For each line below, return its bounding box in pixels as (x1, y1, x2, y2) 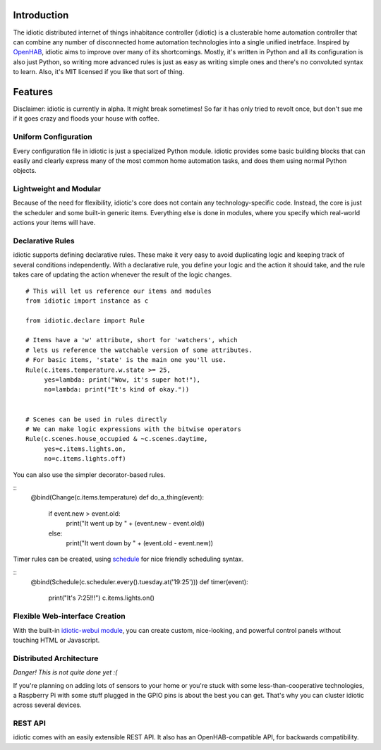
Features (13, 85, 53, 98)
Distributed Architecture (13, 653, 99, 663)
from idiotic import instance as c (25, 296, 149, 305)
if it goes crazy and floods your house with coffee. (13, 114, 160, 123)
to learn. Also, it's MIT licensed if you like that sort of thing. (13, 68, 185, 76)
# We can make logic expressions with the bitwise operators (25, 425, 241, 433)
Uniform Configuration (13, 132, 92, 142)
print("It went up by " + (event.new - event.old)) (66, 519, 205, 528)
